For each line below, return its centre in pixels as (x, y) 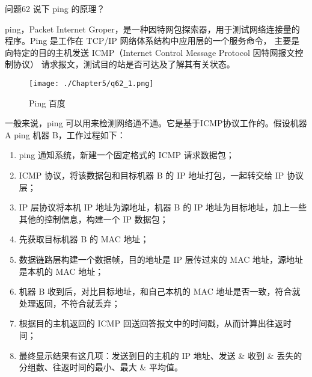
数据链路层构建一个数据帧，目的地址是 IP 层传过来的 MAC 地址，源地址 (161, 259)
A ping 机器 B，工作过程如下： (65, 134)
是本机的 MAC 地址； (61, 271)
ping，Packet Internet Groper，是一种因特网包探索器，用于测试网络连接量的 (152, 29)
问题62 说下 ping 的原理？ (55, 8)
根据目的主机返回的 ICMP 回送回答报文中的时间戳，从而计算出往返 (151, 323)
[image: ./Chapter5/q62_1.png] (91, 83)
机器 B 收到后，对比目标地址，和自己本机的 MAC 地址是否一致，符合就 (160, 291)
